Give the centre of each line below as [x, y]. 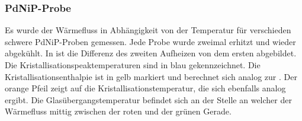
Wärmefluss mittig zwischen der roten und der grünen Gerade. [118, 111]
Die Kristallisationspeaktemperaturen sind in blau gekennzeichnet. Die [133, 65]
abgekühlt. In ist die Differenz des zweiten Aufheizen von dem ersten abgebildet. [151, 53]
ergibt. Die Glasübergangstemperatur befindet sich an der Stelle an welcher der [148, 99]
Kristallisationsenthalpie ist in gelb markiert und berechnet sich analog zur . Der [151, 76]
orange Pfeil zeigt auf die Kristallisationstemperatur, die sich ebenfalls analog [145, 88]
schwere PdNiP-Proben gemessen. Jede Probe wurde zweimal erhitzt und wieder [150, 41]
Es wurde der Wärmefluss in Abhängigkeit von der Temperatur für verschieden [148, 30]
